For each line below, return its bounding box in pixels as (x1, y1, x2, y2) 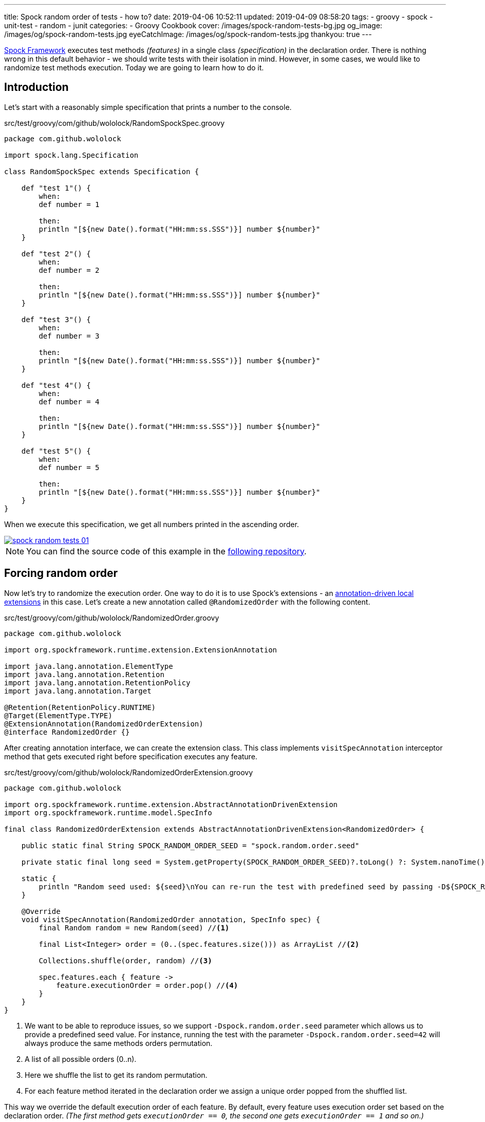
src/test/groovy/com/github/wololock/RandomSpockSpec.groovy (4, 118, 225, 127)
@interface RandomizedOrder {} (4, 727, 130, 736)
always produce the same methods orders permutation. (25, 1038, 213, 1048)
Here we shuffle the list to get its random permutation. (25, 1070, 208, 1079)
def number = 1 (39, 200, 100, 209)
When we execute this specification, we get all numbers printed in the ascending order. (4, 519, 299, 529)
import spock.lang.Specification (4, 151, 139, 159)
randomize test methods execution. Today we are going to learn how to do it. (4, 63, 264, 72)
